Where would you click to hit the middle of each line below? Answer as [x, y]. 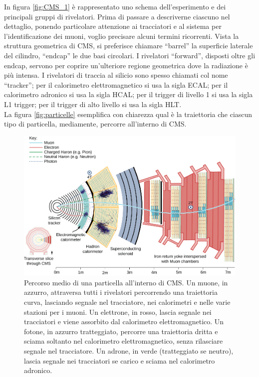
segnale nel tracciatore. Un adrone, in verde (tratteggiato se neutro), [129, 350]
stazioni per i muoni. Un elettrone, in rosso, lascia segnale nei [118, 312]
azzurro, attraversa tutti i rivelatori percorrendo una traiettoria [121, 292]
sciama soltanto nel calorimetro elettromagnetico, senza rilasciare [124, 341]
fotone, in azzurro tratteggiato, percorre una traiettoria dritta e [121, 331]
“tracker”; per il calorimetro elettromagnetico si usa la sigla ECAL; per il [116, 84]
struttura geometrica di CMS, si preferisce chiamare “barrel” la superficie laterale [129, 46]
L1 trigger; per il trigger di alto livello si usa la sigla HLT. [93, 104]
